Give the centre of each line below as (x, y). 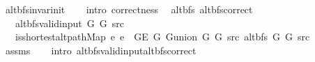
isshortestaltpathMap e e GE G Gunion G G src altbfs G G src (162, 37)
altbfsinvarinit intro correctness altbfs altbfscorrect (129, 9)
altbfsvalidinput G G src (69, 23)
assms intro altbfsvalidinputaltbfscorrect (101, 50)
